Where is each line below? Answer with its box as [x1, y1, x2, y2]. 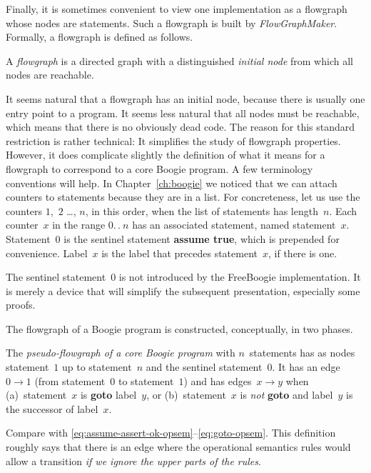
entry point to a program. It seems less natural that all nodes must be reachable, [6, 105, 360, 120]
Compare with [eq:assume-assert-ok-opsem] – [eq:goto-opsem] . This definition [6, 425, 336, 440]
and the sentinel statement [146, 359, 263, 374]
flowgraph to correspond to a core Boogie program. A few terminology [6, 161, 313, 176]
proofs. [6, 297, 36, 312]
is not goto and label [240, 387, 333, 402]
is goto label [80, 387, 137, 402]
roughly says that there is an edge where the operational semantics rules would [6, 439, 351, 454]
